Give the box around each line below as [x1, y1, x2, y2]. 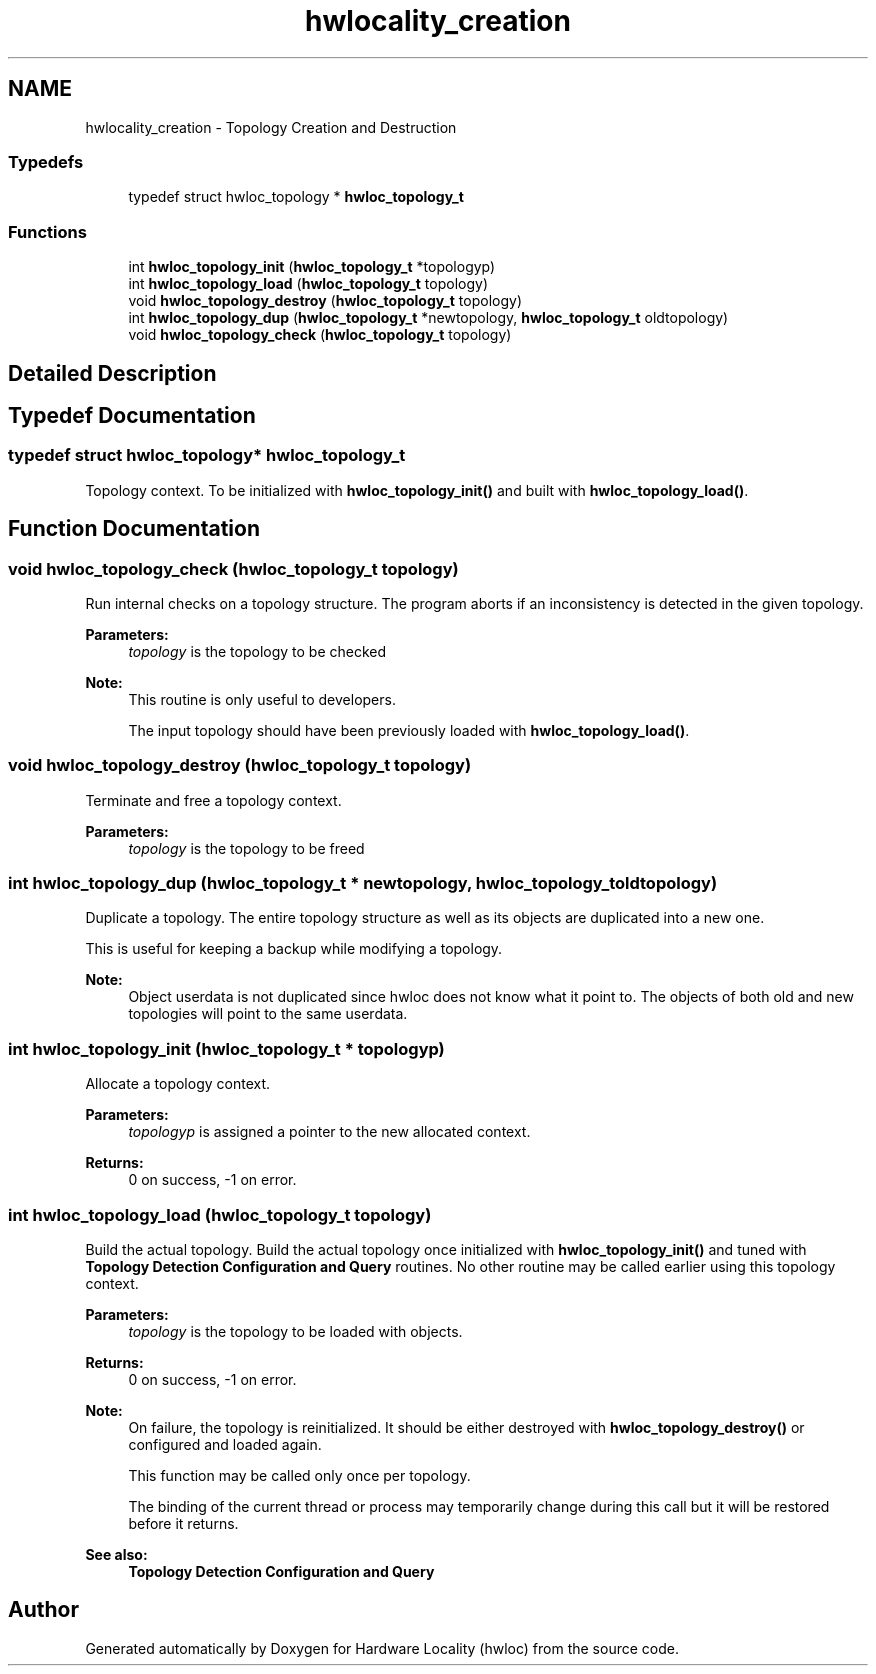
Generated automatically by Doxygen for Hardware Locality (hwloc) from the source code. [85, 1639, 679, 1657]
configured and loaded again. [128, 1435, 322, 1453]
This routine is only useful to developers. [128, 690, 396, 708]
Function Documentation [8, 516, 260, 542]
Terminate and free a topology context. [85, 791, 342, 809]
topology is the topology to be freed [128, 839, 365, 857]
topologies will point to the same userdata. [128, 1005, 408, 1023]
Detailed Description [8, 360, 217, 386]
